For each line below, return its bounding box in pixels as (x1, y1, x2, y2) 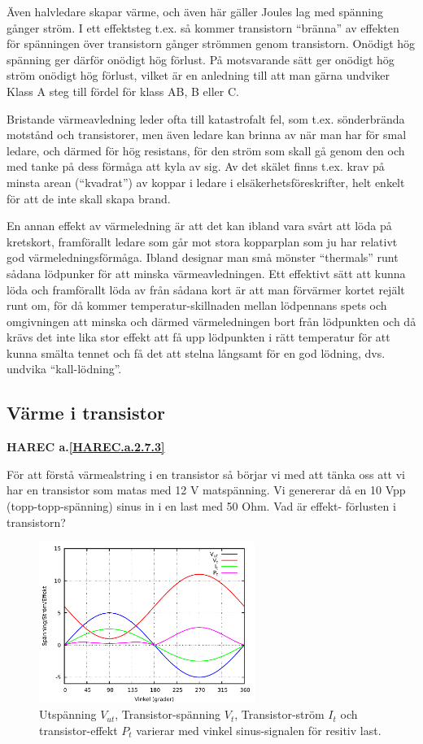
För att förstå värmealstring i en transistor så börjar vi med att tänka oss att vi (7, 465, 405, 482)
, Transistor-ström (234, 706, 325, 723)
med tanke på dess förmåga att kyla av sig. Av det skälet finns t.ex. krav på (7, 158, 385, 175)
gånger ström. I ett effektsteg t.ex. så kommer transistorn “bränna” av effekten (7, 19, 399, 36)
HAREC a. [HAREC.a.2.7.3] (7, 438, 165, 455)
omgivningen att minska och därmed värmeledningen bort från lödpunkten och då (7, 312, 416, 329)
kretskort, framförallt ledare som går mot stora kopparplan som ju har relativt (7, 233, 398, 250)
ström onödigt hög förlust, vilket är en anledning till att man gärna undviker (7, 67, 390, 84)
